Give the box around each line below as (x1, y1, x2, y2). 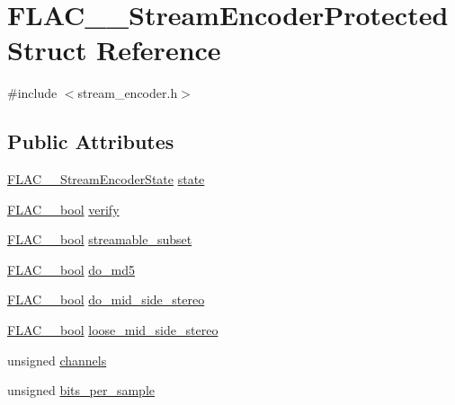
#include (7, 84, 58, 102)
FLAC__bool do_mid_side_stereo (7, 290, 205, 309)
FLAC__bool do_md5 (7, 260, 135, 278)
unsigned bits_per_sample (7, 381, 156, 400)
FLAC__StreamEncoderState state (7, 170, 205, 189)
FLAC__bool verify (7, 199, 120, 218)
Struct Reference (7, 31, 221, 68)
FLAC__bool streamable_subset (7, 230, 192, 249)
